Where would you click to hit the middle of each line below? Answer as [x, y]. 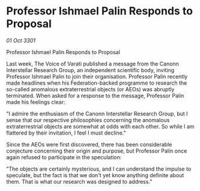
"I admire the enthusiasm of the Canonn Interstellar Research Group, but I [97, 114]
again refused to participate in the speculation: [64, 157]
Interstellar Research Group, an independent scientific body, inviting [90, 70]
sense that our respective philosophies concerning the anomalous [88, 120]
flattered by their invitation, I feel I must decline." [66, 133]
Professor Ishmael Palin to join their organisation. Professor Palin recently [97, 76]
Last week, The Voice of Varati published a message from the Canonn [92, 64]
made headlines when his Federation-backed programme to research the [97, 83]
